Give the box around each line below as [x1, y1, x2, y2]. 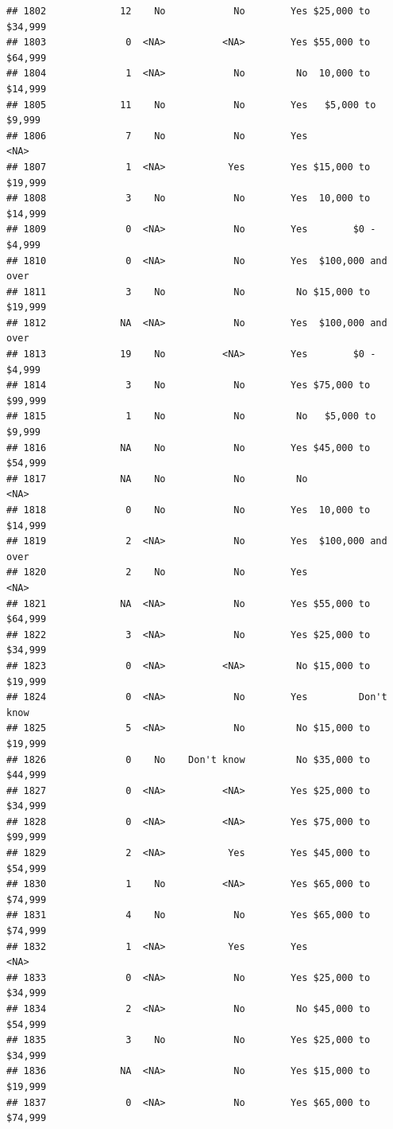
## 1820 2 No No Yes [6, 566, 308, 578]
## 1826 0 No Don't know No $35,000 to [6, 753, 371, 765]
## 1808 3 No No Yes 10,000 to [6, 193, 371, 204]
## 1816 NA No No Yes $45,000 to [6, 442, 371, 454]
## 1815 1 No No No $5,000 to [6, 411, 376, 422]
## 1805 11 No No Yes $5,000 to [6, 99, 376, 111]
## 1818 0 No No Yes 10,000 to [6, 504, 371, 516]
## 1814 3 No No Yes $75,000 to [6, 380, 371, 391]
